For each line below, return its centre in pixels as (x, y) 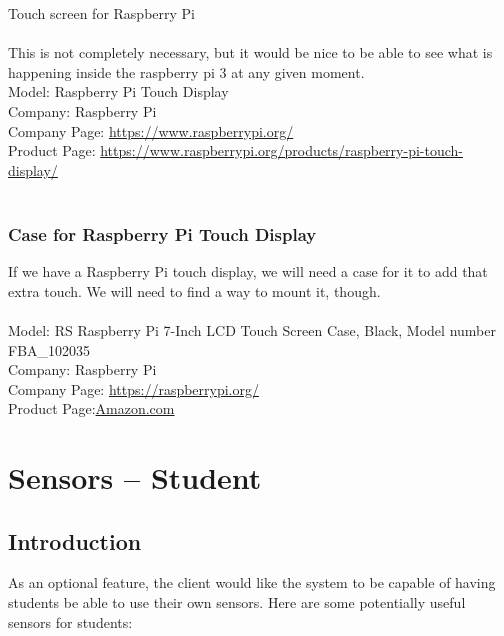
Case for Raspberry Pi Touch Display (162, 233)
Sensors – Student (135, 477)
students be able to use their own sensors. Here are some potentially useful (237, 602)
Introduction (75, 540)
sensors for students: (70, 621)
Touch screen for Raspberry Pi (101, 13)
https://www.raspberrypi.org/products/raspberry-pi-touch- (281, 150)
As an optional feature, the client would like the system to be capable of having (252, 582)
